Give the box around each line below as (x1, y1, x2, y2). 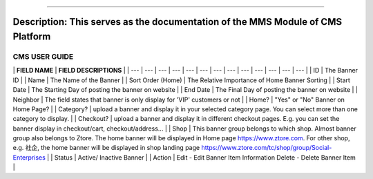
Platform (12, 31, 51, 43)
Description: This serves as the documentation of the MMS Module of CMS (12, 16, 342, 28)
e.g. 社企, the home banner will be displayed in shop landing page (12, 144, 200, 152)
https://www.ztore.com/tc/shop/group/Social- (201, 144, 332, 152)
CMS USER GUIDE (12, 52, 74, 62)
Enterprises (12, 153, 46, 162)
